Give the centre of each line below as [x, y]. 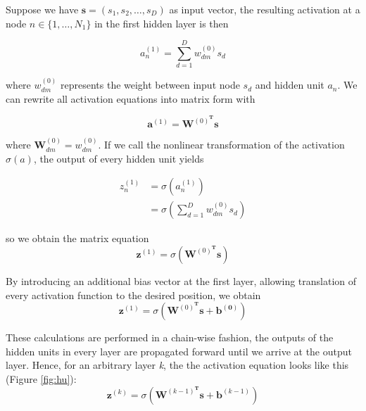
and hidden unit [290, 85]
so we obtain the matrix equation [77, 238]
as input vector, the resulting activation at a [265, 9]
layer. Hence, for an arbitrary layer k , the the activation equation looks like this [177, 365]
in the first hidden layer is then [162, 23]
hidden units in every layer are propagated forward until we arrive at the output [179, 351]
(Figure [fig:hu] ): [41, 378]
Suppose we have [42, 9]
